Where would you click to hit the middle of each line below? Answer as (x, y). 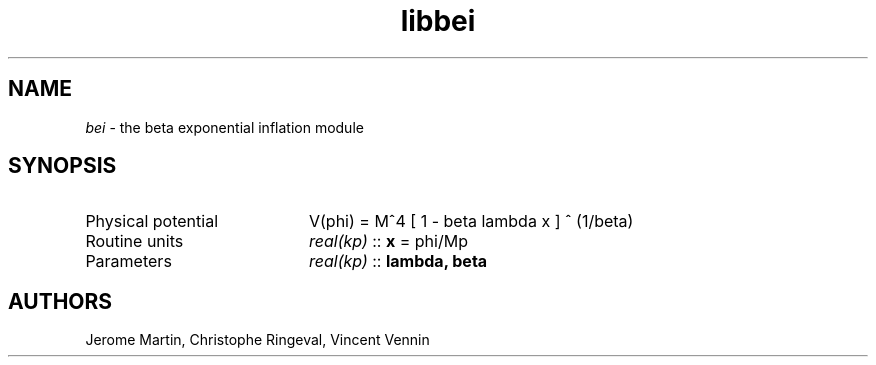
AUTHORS (60, 301)
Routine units (134, 241)
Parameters (128, 261)
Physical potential (152, 221)
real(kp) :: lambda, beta (398, 261)
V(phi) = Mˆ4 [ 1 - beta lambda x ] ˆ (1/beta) (471, 221)
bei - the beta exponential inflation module (224, 127)
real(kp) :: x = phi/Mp (388, 241)
